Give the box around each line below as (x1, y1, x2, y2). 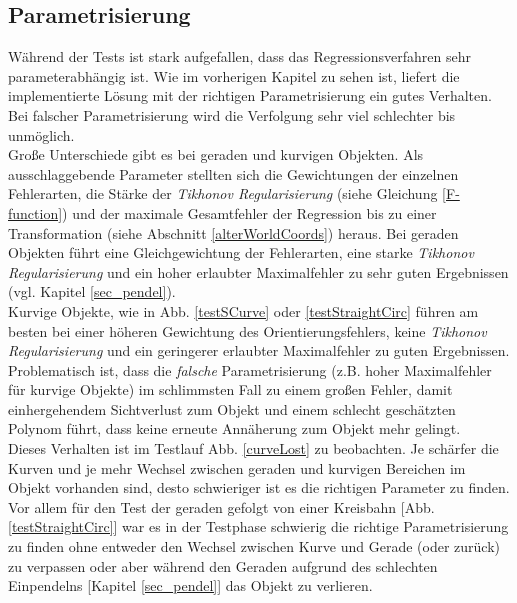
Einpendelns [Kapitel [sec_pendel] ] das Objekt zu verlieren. (8, 575, 373, 596)
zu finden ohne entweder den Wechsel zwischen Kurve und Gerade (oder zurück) (8, 536, 500, 557)
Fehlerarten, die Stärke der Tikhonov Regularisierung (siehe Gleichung (8, 183, 438, 204)
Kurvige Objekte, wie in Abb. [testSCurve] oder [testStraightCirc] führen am (8, 300, 479, 321)
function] (8, 202, 63, 223)
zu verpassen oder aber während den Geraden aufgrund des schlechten (8, 555, 438, 576)
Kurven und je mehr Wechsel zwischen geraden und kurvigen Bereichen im (8, 457, 466, 478)
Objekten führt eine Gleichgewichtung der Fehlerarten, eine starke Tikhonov (8, 242, 474, 263)
